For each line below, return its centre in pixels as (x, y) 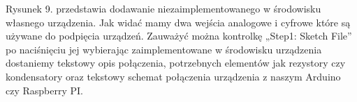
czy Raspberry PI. (44, 90)
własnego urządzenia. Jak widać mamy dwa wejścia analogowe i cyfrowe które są (178, 22)
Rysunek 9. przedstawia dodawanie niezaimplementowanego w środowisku (163, 8)
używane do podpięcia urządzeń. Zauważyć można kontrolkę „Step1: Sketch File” (179, 36)
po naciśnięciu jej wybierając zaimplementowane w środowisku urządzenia (164, 49)
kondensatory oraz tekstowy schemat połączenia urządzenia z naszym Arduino (173, 76)
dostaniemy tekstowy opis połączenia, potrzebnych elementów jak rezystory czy (176, 63)
